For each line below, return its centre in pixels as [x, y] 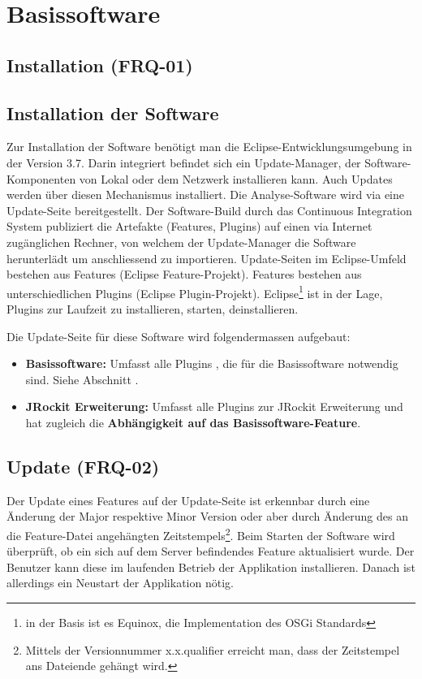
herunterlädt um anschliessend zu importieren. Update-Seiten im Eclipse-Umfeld [207, 258]
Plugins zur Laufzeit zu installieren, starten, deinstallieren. [153, 308]
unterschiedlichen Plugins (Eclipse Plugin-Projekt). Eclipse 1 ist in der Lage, [195, 292]
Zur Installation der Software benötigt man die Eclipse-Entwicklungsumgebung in [209, 147]
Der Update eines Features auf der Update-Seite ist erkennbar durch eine [188, 500]
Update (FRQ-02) [83, 466]
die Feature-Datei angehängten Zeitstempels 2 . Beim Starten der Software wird [201, 534]
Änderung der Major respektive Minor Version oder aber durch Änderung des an [207, 516]
